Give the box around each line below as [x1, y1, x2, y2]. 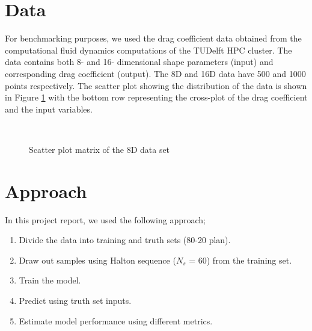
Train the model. [19, 274, 81, 286]
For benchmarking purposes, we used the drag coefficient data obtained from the [5, 32, 302, 45]
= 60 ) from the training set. [189, 253, 292, 266]
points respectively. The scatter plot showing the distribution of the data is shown [5, 79, 307, 91]
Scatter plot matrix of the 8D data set [29, 143, 170, 155]
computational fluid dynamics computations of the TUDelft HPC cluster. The [5, 43, 292, 56]
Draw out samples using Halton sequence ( [19, 253, 176, 266]
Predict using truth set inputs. [19, 294, 132, 306]
